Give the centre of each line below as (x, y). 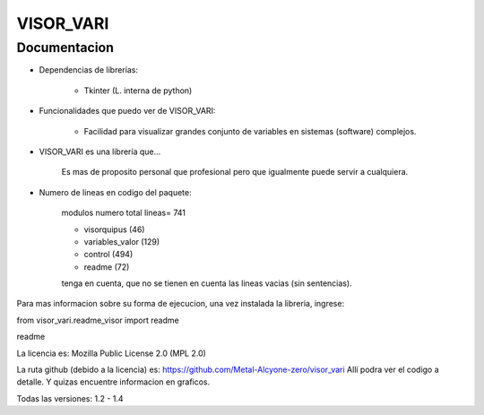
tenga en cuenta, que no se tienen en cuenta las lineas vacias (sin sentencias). (207, 283)
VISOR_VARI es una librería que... (100, 151)
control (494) (108, 255)
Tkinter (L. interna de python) (138, 91)
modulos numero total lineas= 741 (124, 213)
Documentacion (65, 48)
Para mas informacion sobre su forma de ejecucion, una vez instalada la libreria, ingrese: (181, 304)
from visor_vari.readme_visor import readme (98, 320)
